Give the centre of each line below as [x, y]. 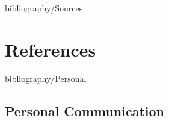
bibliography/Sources [44, 8]
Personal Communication [85, 110]
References [51, 49]
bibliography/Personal [46, 78]
